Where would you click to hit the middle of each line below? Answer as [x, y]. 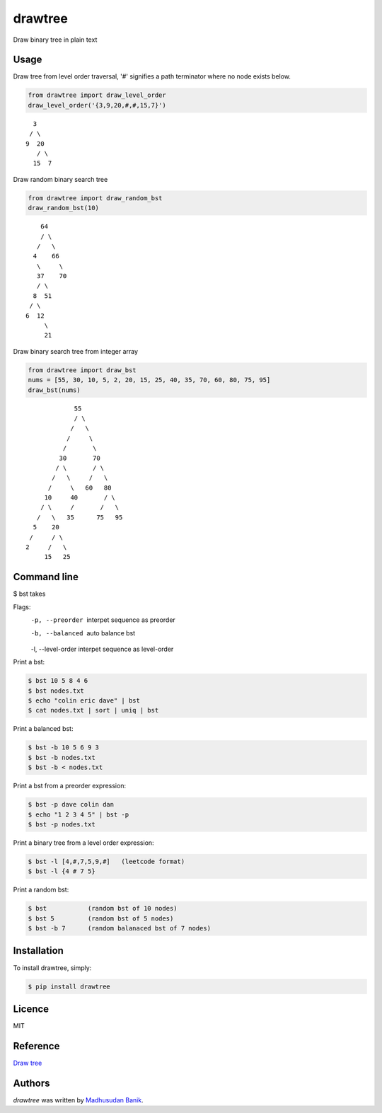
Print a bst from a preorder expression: [70, 786]
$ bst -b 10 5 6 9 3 [63, 748]
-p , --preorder [57, 620]
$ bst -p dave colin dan [71, 805]
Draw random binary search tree [60, 179]
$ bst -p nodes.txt [62, 824]
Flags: [22, 607]
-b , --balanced [57, 633]
